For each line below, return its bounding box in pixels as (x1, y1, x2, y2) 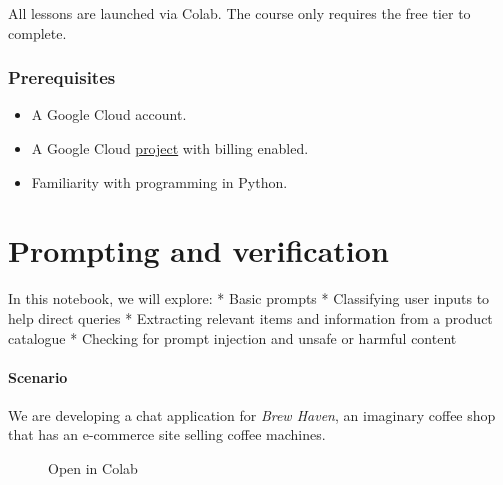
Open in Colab (48, 458, 138, 479)
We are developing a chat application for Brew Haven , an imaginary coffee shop (8, 404, 496, 425)
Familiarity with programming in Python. (31, 171, 288, 192)
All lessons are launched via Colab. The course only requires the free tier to (8, 3, 471, 23)
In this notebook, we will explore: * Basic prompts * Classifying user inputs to (8, 288, 490, 309)
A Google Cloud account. (31, 104, 187, 125)
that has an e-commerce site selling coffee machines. (8, 424, 326, 445)
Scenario (8, 366, 68, 387)
